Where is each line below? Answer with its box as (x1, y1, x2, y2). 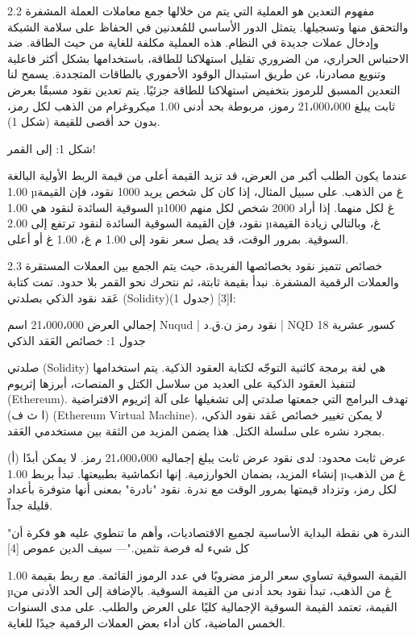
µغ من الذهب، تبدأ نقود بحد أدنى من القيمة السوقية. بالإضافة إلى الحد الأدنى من (7, 582, 392, 599)
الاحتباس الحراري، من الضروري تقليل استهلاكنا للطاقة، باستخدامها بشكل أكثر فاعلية (7, 49, 409, 66)
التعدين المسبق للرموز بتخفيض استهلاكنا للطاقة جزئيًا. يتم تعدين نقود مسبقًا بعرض (7, 81, 401, 98)
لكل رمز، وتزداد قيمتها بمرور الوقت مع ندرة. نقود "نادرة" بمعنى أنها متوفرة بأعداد (7, 481, 397, 498)
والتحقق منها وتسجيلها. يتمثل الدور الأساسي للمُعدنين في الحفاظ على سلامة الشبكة (7, 18, 409, 35)
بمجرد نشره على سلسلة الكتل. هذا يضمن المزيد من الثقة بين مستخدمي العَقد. (7, 422, 385, 439)
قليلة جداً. (7, 497, 53, 514)
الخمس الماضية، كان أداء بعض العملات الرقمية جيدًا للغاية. (7, 614, 285, 631)
